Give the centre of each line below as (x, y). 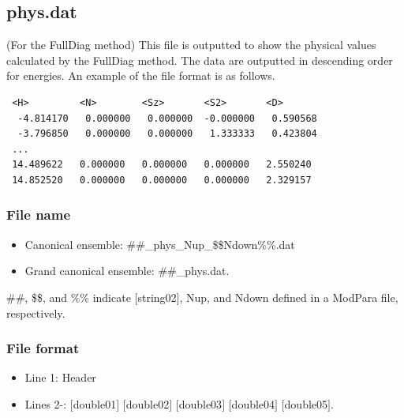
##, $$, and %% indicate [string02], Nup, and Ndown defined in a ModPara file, (202, 297)
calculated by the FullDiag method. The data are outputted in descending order (200, 60)
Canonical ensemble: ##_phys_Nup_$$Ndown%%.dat (160, 244)
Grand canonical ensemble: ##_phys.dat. (127, 271)
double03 (200, 403)
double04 (253, 403)
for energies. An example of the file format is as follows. (141, 75)
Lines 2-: (46, 403)
